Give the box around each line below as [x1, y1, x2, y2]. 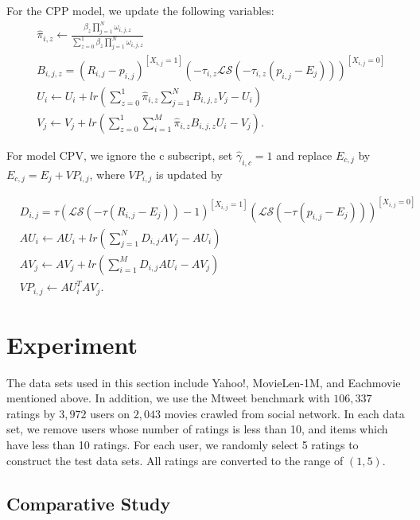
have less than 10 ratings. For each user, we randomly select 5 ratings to [6, 437, 359, 453]
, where [89, 165, 125, 182]
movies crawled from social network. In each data [164, 405, 405, 421]
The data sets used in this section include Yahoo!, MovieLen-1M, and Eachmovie [6, 374, 401, 390]
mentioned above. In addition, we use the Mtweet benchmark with [6, 390, 330, 406]
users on [90, 405, 130, 421]
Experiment [6, 328, 138, 360]
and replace [276, 146, 332, 163]
